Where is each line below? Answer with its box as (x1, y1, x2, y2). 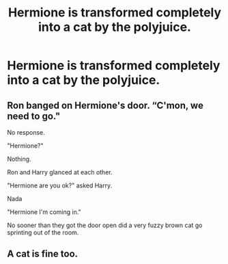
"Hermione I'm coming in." (7, 208, 82, 216)
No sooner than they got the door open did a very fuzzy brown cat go (7, 221, 203, 229)
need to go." (7, 110, 61, 122)
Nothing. (7, 155, 32, 163)
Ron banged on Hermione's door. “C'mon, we (7, 99, 203, 111)
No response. (7, 129, 46, 136)
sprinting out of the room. (7, 228, 79, 237)
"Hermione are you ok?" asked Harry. (7, 181, 113, 189)
